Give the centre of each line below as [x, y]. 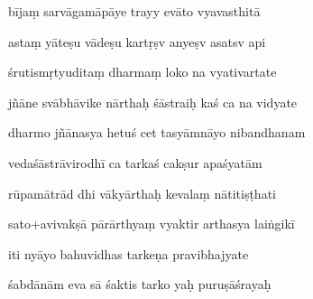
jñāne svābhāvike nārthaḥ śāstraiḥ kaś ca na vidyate [153, 102]
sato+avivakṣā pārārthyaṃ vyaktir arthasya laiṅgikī [152, 224]
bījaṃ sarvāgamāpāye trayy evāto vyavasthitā [134, 11]
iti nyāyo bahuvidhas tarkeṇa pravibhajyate [129, 253]
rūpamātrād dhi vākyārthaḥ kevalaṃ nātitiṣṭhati [142, 193]
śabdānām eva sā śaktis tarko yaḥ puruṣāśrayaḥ [140, 284]
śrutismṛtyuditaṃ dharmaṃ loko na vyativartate [143, 72]
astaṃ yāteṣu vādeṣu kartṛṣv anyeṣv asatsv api [137, 41]
